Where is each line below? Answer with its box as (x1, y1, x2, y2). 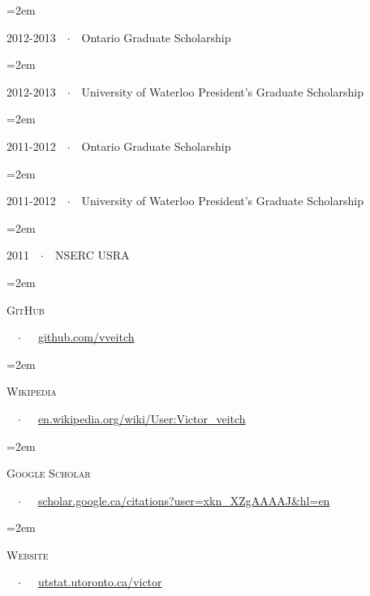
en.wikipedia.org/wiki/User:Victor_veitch (37, 409, 246, 427)
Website (6, 546, 49, 563)
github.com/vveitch (37, 328, 135, 345)
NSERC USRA (54, 247, 130, 264)
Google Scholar (6, 465, 91, 482)
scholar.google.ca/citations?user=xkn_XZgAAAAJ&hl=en (37, 491, 330, 508)
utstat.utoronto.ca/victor (37, 573, 162, 590)
